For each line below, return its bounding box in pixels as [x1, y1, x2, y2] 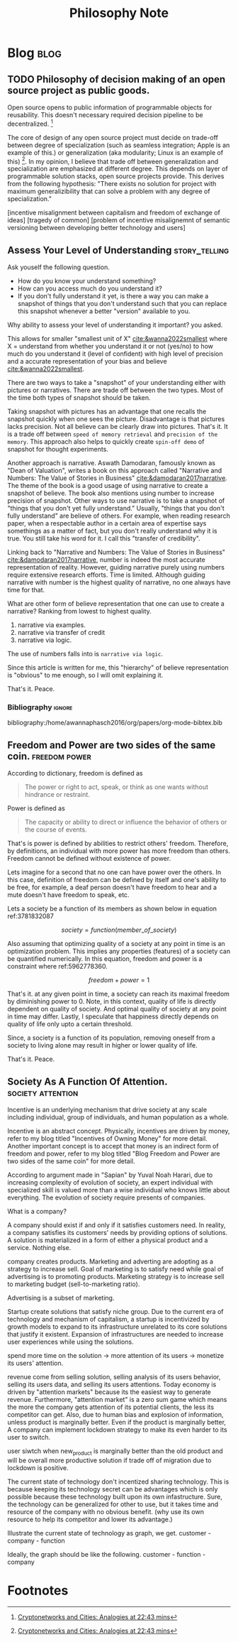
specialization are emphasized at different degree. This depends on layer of [7, 165, 228, 173]
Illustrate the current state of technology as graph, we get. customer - [7, 1528, 211, 1537]
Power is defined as [7, 804, 65, 812]
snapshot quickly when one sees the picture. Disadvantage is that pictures [7, 415, 225, 423]
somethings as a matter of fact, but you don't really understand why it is [7, 527, 217, 535]
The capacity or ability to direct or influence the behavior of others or [24, 818, 227, 827]
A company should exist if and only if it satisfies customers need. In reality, [7, 1221, 226, 1229]
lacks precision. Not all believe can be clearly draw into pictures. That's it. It [7, 423, 228, 431]
